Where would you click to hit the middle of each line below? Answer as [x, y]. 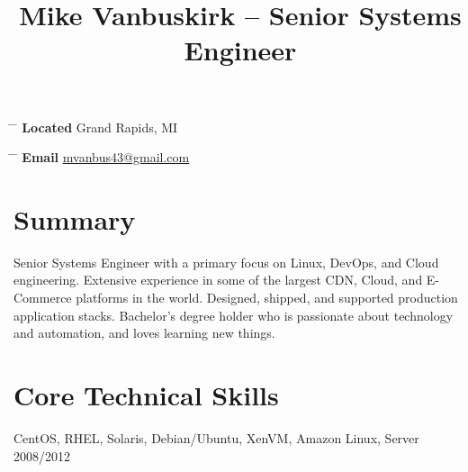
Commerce [43, 298]
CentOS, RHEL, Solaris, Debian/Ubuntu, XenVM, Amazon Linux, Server [216, 437]
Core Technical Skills [146, 395]
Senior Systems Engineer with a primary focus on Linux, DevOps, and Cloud [226, 262]
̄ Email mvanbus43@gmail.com [102, 157]
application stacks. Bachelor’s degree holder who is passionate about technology [234, 315]
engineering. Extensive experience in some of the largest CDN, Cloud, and [218, 280]
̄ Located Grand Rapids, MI [96, 127]
